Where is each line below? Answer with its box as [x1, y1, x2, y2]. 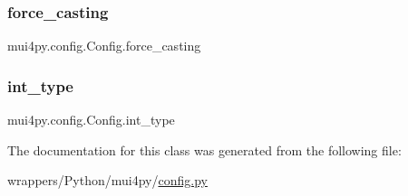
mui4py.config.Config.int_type [7, 110, 175, 129]
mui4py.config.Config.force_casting [7, 36, 201, 55]
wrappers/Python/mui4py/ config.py [7, 171, 208, 190]
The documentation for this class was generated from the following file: [7, 140, 402, 159]
